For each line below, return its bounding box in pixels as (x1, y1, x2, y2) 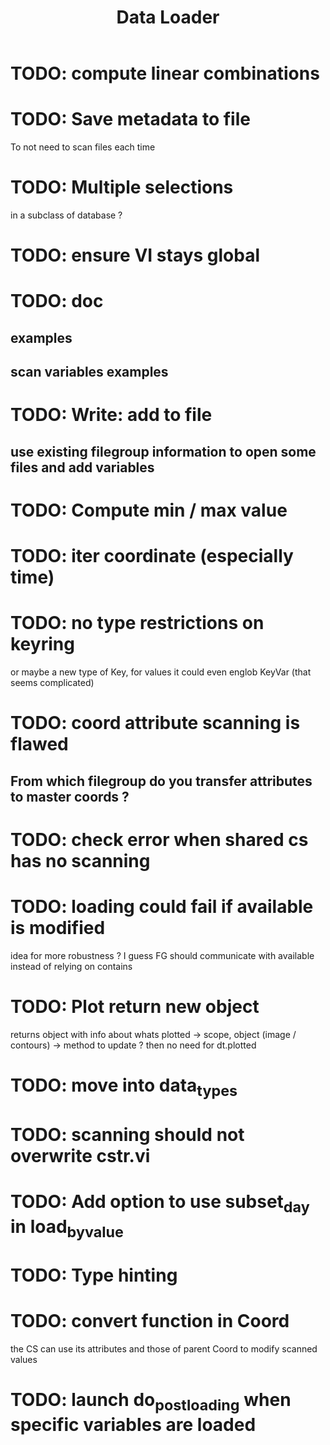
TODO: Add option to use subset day (10, 1190, 310, 1216)
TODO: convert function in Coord (10, 1310, 290, 1333)
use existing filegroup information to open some (10, 443, 317, 460)
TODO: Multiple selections (10, 176, 234, 199)
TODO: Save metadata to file (10, 108, 251, 131)
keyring (10, 633, 75, 656)
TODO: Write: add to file (10, 404, 213, 426)
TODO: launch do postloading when (10, 1389, 292, 1415)
